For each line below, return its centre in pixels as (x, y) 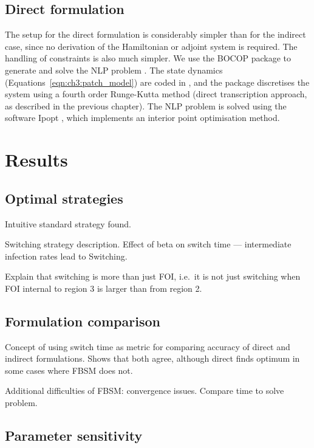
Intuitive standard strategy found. (68, 223)
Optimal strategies (64, 198)
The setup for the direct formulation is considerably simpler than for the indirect (155, 34)
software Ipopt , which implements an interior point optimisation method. (142, 118)
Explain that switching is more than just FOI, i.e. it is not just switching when (153, 276)
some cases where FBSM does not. (69, 370)
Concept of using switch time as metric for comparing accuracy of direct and (148, 346)
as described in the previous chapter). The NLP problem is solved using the (146, 105)
